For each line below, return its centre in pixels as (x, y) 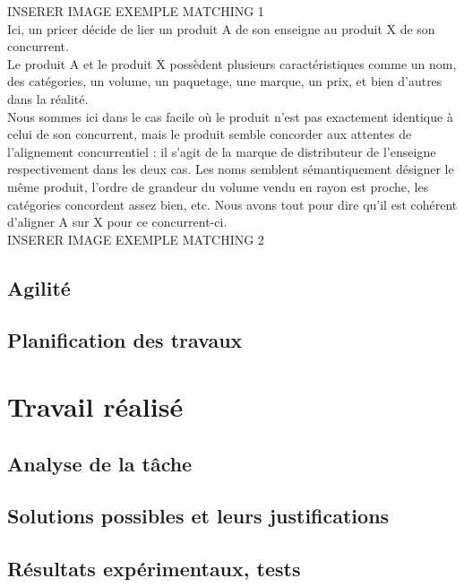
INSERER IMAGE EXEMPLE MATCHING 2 (136, 239)
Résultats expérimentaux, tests (154, 569)
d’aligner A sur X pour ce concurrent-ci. (117, 222)
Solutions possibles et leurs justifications (198, 516)
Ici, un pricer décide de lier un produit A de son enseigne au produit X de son (221, 28)
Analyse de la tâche (100, 463)
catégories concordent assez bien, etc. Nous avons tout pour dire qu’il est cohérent (232, 204)
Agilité (39, 287)
